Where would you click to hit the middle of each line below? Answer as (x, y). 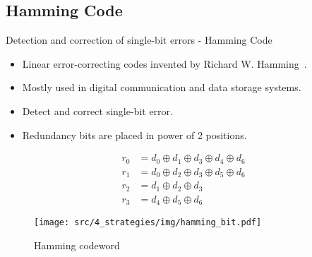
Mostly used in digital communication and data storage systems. (162, 87)
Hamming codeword (77, 245)
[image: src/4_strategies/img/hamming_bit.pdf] (148, 223)
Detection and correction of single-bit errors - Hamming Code (139, 40)
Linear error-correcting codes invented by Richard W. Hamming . (164, 63)
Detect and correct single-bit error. (97, 110)
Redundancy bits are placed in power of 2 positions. (134, 135)
